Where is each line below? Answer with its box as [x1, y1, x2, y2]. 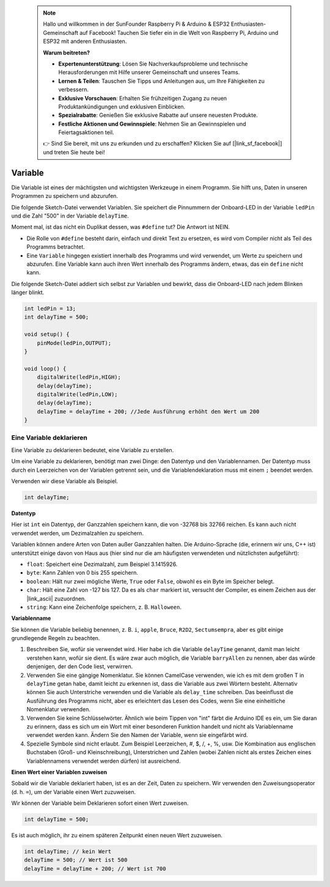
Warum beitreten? [43, 49, 90, 56]
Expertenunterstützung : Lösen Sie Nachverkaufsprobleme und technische [58, 60, 248, 67]
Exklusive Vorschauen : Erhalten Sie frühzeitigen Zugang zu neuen [58, 94, 227, 102]
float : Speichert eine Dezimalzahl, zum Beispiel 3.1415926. [26, 561, 178, 568]
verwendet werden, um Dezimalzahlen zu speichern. [11, 529, 144, 537]
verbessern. [58, 86, 89, 93]
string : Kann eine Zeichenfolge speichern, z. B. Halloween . [26, 603, 182, 611]
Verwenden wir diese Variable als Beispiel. [11, 478, 119, 485]
